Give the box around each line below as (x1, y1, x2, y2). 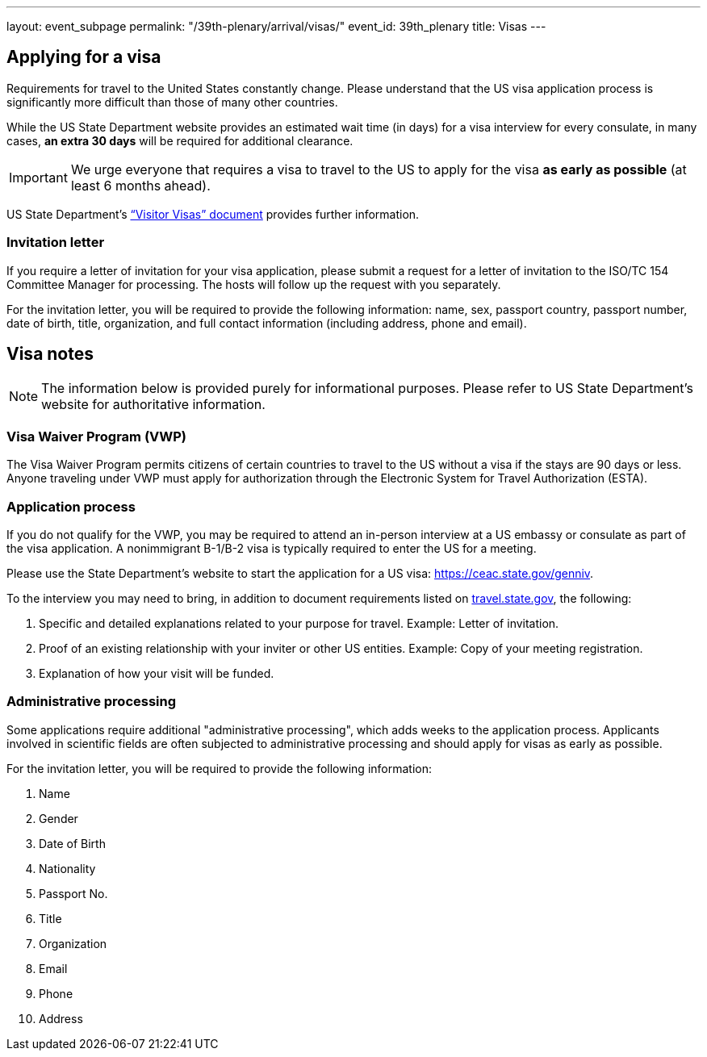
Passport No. (39, 886, 108, 900)
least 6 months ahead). (70, 177, 211, 194)
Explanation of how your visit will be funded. (39, 666, 274, 680)
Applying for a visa (6, 47, 161, 68)
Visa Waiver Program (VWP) (6, 428, 187, 445)
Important (9, 169, 68, 186)
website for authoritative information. (41, 396, 266, 413)
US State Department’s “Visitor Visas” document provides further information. (6, 207, 420, 221)
